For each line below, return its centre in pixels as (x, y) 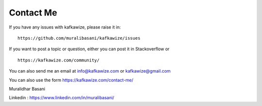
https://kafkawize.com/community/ (58, 60)
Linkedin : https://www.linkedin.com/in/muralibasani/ (62, 98)
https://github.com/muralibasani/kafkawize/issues (79, 38)
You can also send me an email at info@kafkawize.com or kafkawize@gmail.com (90, 71)
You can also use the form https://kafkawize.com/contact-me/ (71, 80)
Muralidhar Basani (27, 89)
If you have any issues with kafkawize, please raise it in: (65, 27)
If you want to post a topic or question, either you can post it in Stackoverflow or (89, 49)
